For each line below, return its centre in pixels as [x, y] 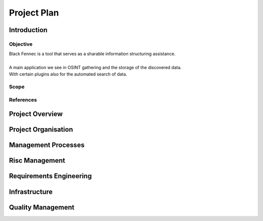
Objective [21, 44]
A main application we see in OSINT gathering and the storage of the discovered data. [95, 68]
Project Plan [34, 13]
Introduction [28, 30]
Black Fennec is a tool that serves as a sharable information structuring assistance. [92, 54]
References [23, 100]
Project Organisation [41, 130]
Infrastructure [31, 192]
